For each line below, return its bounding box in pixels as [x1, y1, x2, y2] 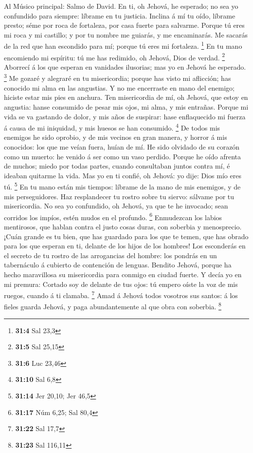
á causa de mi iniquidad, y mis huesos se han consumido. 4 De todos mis [4, 121, 220, 132]
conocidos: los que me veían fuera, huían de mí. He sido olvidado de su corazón [4, 141, 240, 151]
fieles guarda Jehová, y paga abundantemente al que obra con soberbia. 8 [4, 300, 221, 312]
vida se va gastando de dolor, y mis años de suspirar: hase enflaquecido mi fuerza [4, 111, 246, 121]
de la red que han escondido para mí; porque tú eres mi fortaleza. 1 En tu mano [4, 39, 242, 51]
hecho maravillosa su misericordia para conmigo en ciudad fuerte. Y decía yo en [4, 269, 242, 279]
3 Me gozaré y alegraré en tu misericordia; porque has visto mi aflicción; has [4, 72, 231, 83]
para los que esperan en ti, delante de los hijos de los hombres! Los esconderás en [4, 241, 246, 251]
